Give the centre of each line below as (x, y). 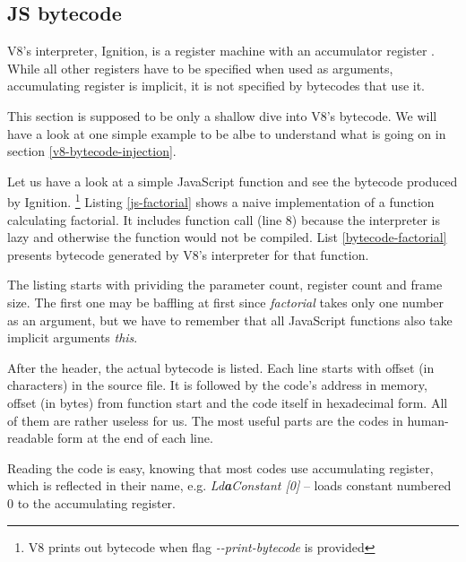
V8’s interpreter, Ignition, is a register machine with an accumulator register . (221, 51)
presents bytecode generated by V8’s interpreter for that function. (188, 254)
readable (30, 438)
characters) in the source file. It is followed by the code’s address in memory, (217, 385)
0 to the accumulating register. (91, 502)
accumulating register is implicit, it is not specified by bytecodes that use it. (216, 86)
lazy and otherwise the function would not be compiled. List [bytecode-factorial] (227, 237)
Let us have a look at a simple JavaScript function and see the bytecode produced (233, 181)
